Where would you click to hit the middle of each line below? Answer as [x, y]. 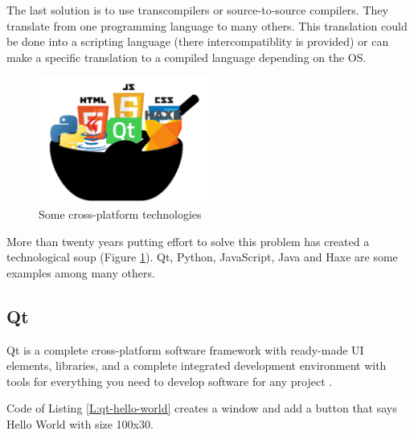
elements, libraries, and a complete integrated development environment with [197, 365]
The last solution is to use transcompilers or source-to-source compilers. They [197, 10]
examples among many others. [81, 272]
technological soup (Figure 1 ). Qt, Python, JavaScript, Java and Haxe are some [202, 257]
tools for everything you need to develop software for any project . [170, 381]
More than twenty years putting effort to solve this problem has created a [188, 241]
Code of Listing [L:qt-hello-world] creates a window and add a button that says [202, 408]
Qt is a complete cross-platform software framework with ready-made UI [185, 349]
